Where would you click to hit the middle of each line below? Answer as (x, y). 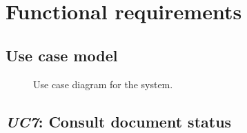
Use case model (62, 55)
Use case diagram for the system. (103, 84)
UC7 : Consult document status (119, 121)
